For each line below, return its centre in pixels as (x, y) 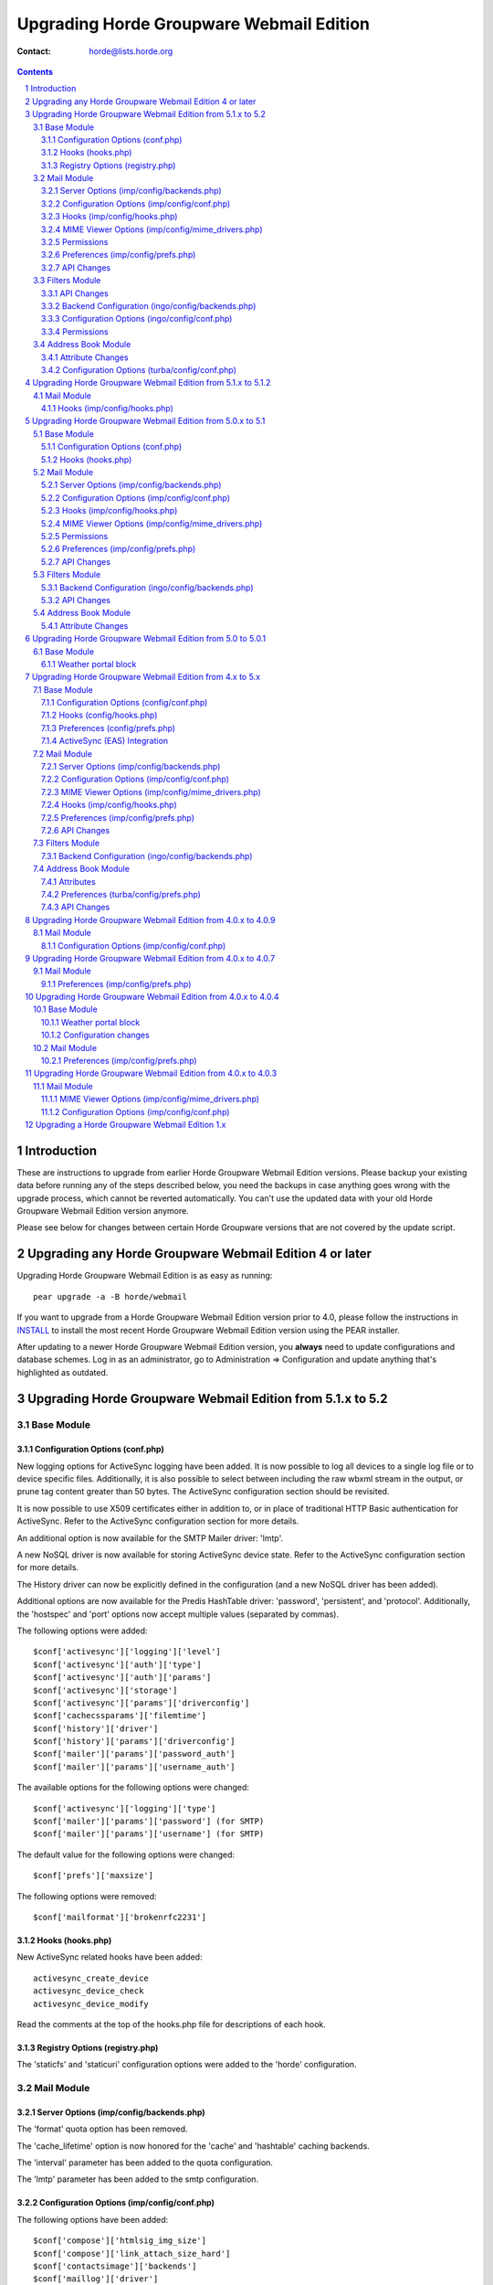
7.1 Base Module (63, 689)
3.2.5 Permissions (75, 242)
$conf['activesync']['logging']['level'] (127, 1652)
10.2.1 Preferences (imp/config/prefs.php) (119, 1061)
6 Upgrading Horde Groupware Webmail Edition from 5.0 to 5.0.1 (146, 639)
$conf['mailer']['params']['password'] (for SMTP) (149, 1822)
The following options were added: (82, 1631)
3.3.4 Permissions (75, 331)
